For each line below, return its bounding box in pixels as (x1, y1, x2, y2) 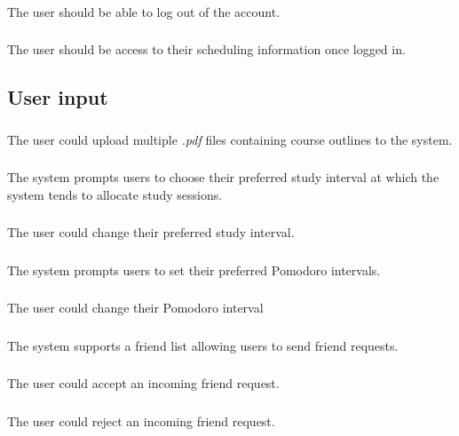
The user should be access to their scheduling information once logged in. (7, 40, 406, 59)
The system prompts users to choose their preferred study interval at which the (7, 168, 439, 186)
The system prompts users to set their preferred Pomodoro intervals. (7, 260, 381, 279)
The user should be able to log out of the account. (7, 2, 281, 20)
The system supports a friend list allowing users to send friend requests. (7, 336, 399, 354)
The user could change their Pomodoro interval (7, 298, 264, 317)
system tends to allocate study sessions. (7, 185, 223, 203)
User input (7, 83, 108, 111)
